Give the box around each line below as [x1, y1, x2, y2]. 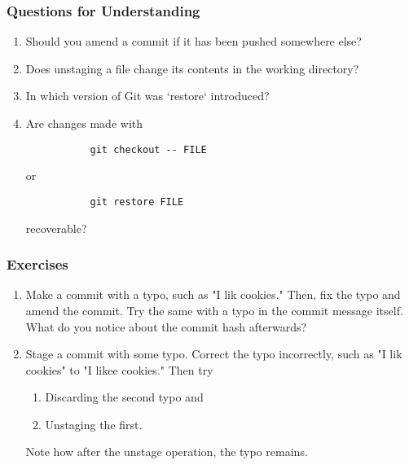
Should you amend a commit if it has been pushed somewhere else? [25, 33, 362, 50]
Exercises [7, 254, 68, 274]
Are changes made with [25, 115, 143, 131]
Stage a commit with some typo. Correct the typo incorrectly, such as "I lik [25, 345, 402, 362]
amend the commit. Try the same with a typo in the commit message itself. [25, 301, 403, 318]
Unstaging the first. [45, 415, 143, 432]
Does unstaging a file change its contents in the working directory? [25, 59, 359, 77]
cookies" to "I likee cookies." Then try [25, 361, 213, 378]
